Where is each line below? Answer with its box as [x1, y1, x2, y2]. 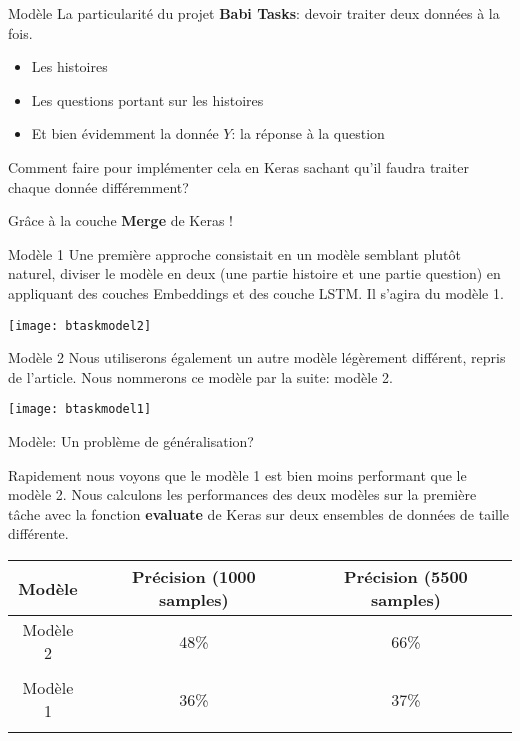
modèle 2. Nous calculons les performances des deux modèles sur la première [8, 484, 477, 505]
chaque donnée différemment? [8, 176, 189, 197]
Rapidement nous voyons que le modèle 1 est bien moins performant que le [8, 464, 467, 485]
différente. [8, 523, 69, 544]
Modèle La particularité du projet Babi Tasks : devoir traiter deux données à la [8, 3, 500, 23]
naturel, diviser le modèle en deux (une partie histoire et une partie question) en [8, 263, 501, 284]
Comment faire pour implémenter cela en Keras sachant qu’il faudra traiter [8, 156, 469, 177]
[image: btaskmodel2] [8, 318, 152, 333]
